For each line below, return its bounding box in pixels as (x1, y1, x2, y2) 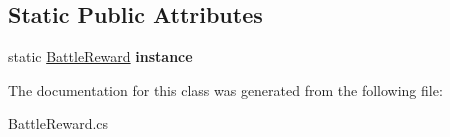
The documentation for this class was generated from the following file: (8, 79, 443, 100)
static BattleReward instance (8, 46, 193, 67)
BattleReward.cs (8, 113, 109, 134)
